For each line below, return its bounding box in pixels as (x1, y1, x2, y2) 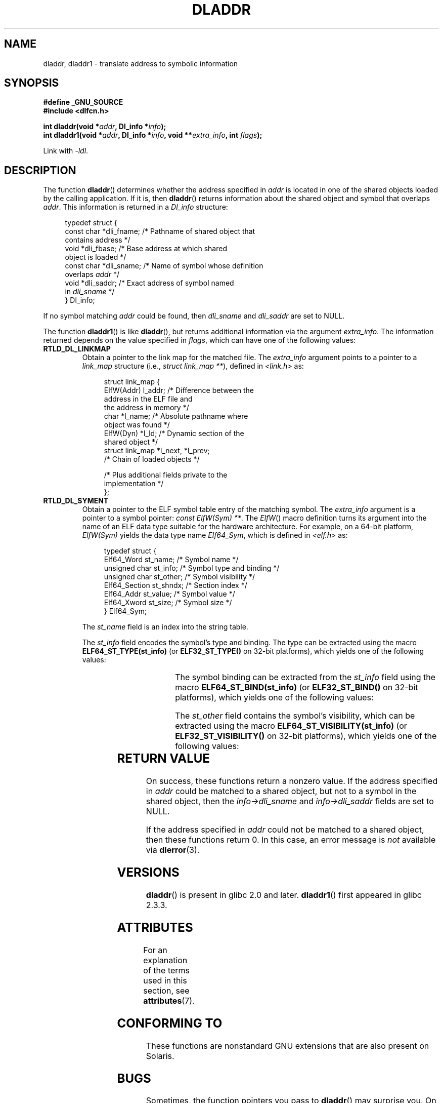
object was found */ (104, 420, 170, 429)
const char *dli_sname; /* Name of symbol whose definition (65, 261, 263, 270)
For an (143, 944, 167, 955)
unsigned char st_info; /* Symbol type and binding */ (104, 564, 280, 573)
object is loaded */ (65, 253, 126, 262)
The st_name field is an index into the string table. (82, 622, 248, 632)
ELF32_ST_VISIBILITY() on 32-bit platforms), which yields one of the (175, 731, 437, 741)
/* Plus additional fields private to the (104, 470, 228, 480)
